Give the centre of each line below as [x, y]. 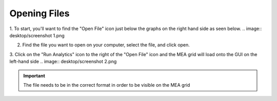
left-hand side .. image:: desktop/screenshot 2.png [63, 62]
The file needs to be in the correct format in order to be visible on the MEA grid [107, 85]
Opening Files [39, 13]
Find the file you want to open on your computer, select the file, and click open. [106, 45]
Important [34, 75]
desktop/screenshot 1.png [37, 35]
